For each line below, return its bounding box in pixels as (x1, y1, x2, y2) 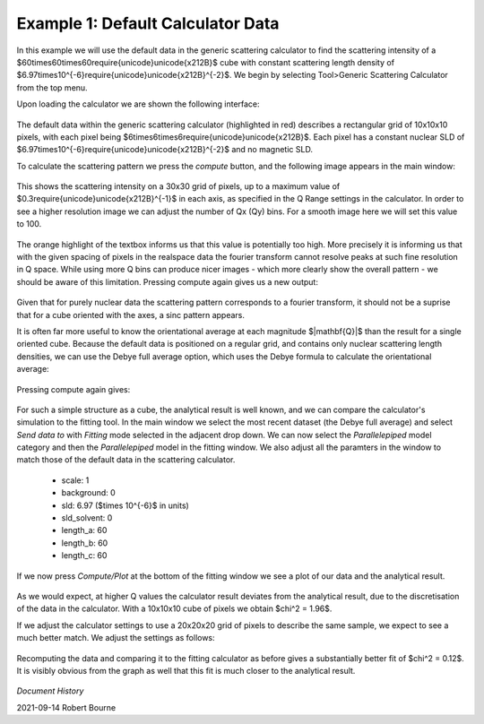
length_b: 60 (61, 538, 108, 548)
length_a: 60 (61, 525, 108, 536)
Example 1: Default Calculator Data (16, 13, 280, 33)
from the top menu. (16, 82, 89, 93)
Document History (16, 685, 84, 696)
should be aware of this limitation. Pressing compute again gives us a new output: (16, 276, 318, 287)
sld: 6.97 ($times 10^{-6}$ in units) (61, 500, 190, 511)
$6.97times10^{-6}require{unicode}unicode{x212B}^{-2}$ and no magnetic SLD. (16, 144, 314, 155)
